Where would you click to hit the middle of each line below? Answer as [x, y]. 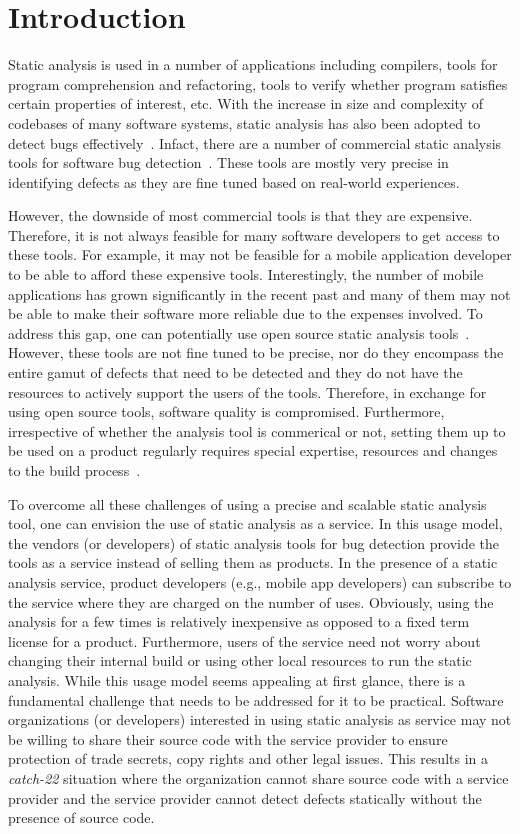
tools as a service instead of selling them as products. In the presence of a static [253, 562]
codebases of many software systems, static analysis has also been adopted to [244, 122]
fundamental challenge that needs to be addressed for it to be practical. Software [256, 699]
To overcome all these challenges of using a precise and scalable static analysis [247, 503]
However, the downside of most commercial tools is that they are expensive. [240, 215]
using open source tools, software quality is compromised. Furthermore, [226, 411]
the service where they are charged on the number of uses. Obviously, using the [251, 601]
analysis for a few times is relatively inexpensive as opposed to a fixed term [239, 621]
